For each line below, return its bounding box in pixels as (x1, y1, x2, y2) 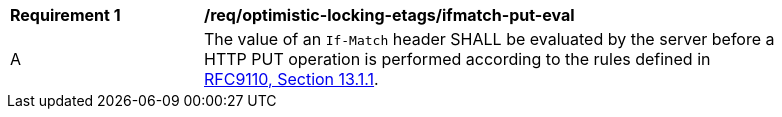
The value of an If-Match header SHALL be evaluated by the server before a (204, 29, 775, 49)
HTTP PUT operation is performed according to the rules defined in (204, 49, 711, 69)
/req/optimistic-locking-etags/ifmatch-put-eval (204, 5, 575, 25)
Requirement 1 (10, 5, 121, 25)
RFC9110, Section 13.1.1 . (204, 69, 379, 89)
